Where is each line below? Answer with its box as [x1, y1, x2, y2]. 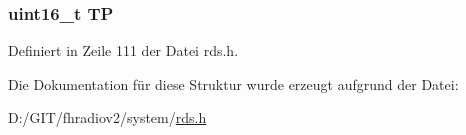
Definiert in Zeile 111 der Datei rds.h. [8, 40, 239, 61]
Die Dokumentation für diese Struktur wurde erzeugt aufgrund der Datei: [8, 73, 459, 94]
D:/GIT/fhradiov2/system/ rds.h [8, 107, 207, 128]
